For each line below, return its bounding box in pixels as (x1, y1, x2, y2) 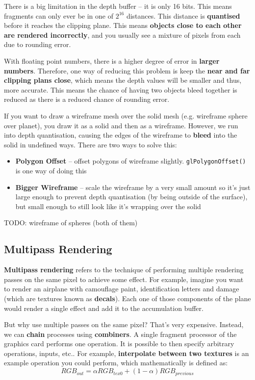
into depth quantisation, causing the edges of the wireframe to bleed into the (4, 130, 237, 140)
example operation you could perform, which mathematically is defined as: (4, 357, 228, 368)
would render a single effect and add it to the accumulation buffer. (4, 303, 204, 313)
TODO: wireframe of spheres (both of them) (4, 217, 138, 228)
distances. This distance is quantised (126, 10, 240, 21)
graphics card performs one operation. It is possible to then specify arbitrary (4, 338, 234, 349)
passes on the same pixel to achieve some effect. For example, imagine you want (4, 274, 244, 284)
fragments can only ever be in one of (4, 10, 113, 21)
